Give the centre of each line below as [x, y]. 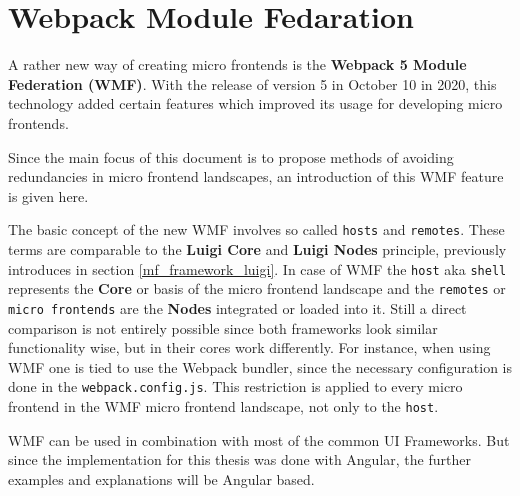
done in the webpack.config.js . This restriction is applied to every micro [235, 386]
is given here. [48, 195]
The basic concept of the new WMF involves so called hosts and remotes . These [256, 229]
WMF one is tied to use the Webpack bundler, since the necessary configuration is [260, 366]
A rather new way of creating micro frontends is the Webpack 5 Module [237, 64]
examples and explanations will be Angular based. [161, 478]
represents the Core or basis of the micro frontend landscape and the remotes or [257, 288]
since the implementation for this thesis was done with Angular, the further [239, 459]
